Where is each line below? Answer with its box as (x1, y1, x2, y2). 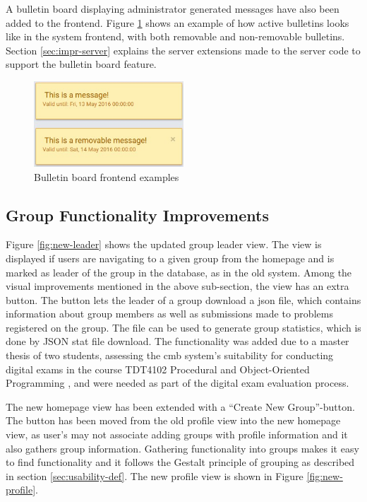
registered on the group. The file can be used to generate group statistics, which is (6, 320, 361, 334)
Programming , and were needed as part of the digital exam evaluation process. (6, 375, 349, 390)
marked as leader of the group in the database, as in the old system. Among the (6, 264, 352, 279)
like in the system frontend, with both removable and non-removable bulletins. (6, 29, 345, 44)
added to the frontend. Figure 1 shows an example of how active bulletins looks (6, 15, 349, 30)
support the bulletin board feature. (6, 57, 157, 71)
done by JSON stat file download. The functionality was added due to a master (6, 334, 349, 349)
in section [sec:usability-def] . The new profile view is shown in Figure (6, 468, 303, 483)
